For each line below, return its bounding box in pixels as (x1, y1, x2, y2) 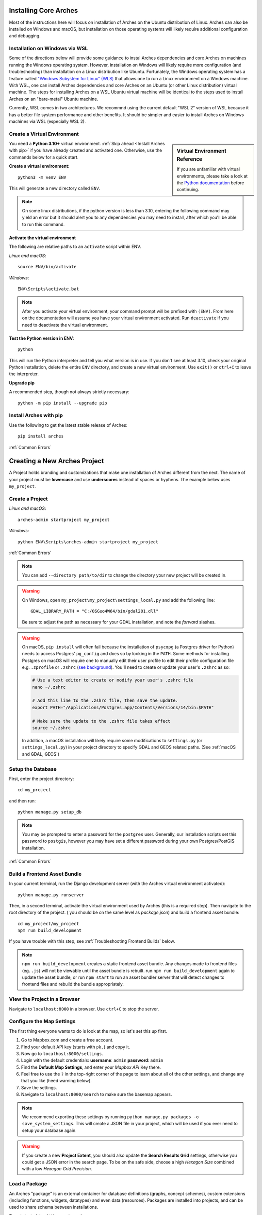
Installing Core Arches (9, 6, 78, 15)
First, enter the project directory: (9, 776, 74, 781)
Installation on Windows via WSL (9, 45, 88, 52)
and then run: (9, 798, 36, 804)
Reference (177, 156, 202, 162)
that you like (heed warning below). (21, 1078, 92, 1084)
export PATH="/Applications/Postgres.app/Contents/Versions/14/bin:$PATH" (32, 705, 214, 710)
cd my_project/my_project (17, 921, 80, 926)
